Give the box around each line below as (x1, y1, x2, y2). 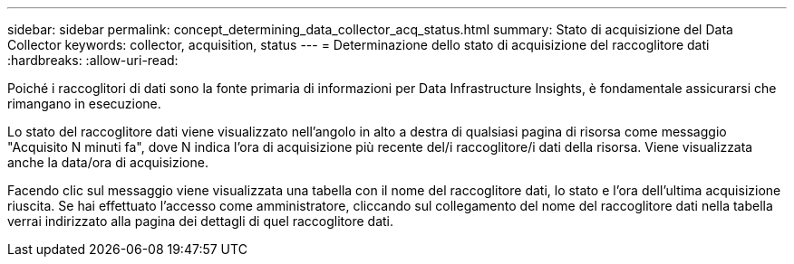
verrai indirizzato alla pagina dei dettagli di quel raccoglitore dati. (7, 213, 394, 229)
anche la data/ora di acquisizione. (7, 155, 208, 170)
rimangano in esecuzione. (7, 96, 161, 111)
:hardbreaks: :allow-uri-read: (7, 52, 179, 68)
